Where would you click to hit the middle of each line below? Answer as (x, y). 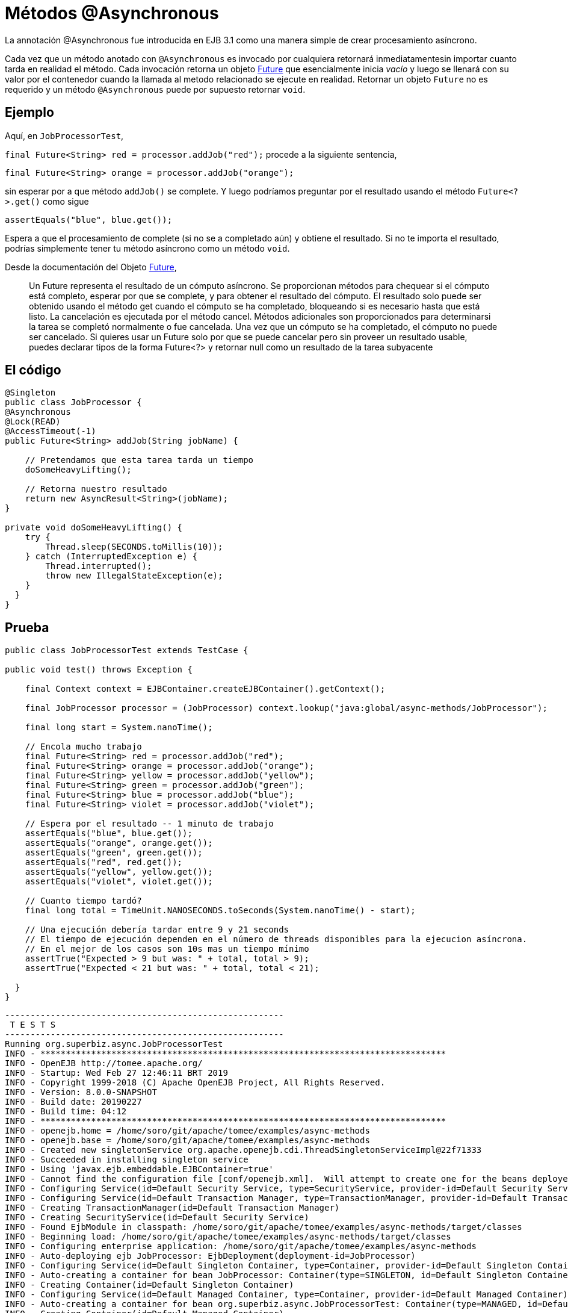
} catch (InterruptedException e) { (111, 557)
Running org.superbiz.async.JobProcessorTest (114, 1044)
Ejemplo (29, 113)
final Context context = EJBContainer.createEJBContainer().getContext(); (205, 689)
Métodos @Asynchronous (112, 13)
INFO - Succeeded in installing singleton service (127, 1160)
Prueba (27, 627)
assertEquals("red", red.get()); (104, 862)
